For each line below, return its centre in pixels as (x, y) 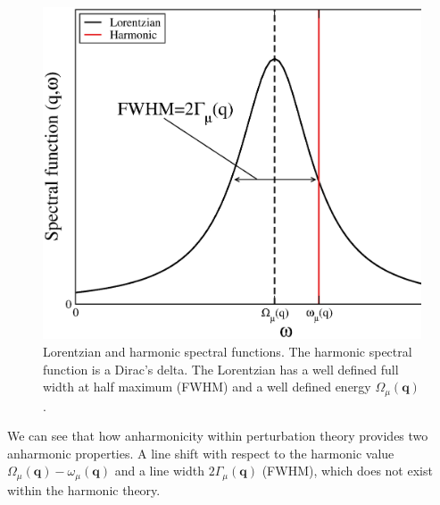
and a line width (160, 471)
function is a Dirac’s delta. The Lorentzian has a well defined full (221, 369)
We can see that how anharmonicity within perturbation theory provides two (218, 436)
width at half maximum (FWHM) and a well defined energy (207, 387)
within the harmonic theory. (84, 489)
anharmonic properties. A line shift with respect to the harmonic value (201, 453)
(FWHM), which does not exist (347, 471)
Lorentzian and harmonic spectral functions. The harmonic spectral (228, 351)
